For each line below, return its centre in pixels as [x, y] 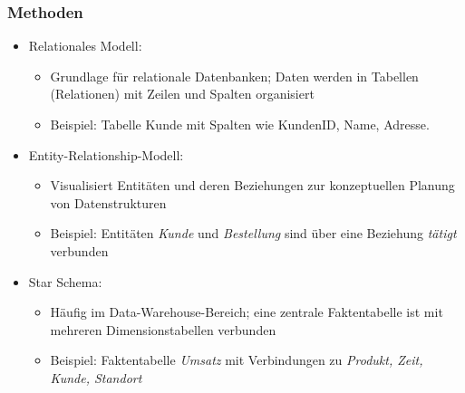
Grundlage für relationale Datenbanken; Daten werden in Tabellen [234, 76]
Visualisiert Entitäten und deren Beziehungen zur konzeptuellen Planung [252, 185]
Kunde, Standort [96, 377]
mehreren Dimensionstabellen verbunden [163, 329]
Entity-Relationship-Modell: [106, 154]
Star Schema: [65, 281]
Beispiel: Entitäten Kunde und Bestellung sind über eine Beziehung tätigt [253, 233]
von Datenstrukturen [108, 202]
